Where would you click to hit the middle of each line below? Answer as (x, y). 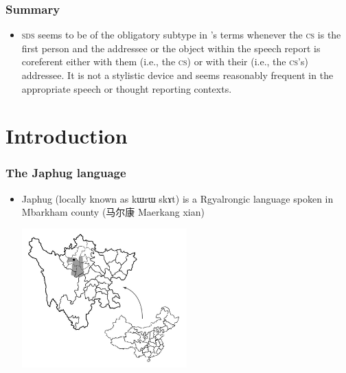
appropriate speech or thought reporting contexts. (127, 88)
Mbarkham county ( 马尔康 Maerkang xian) (113, 212)
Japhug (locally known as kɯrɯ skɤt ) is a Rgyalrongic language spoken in (177, 198)
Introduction (67, 136)
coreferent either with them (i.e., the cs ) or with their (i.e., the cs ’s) (165, 61)
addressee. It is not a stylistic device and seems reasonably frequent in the (177, 75)
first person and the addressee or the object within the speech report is (171, 48)
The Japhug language (66, 173)
